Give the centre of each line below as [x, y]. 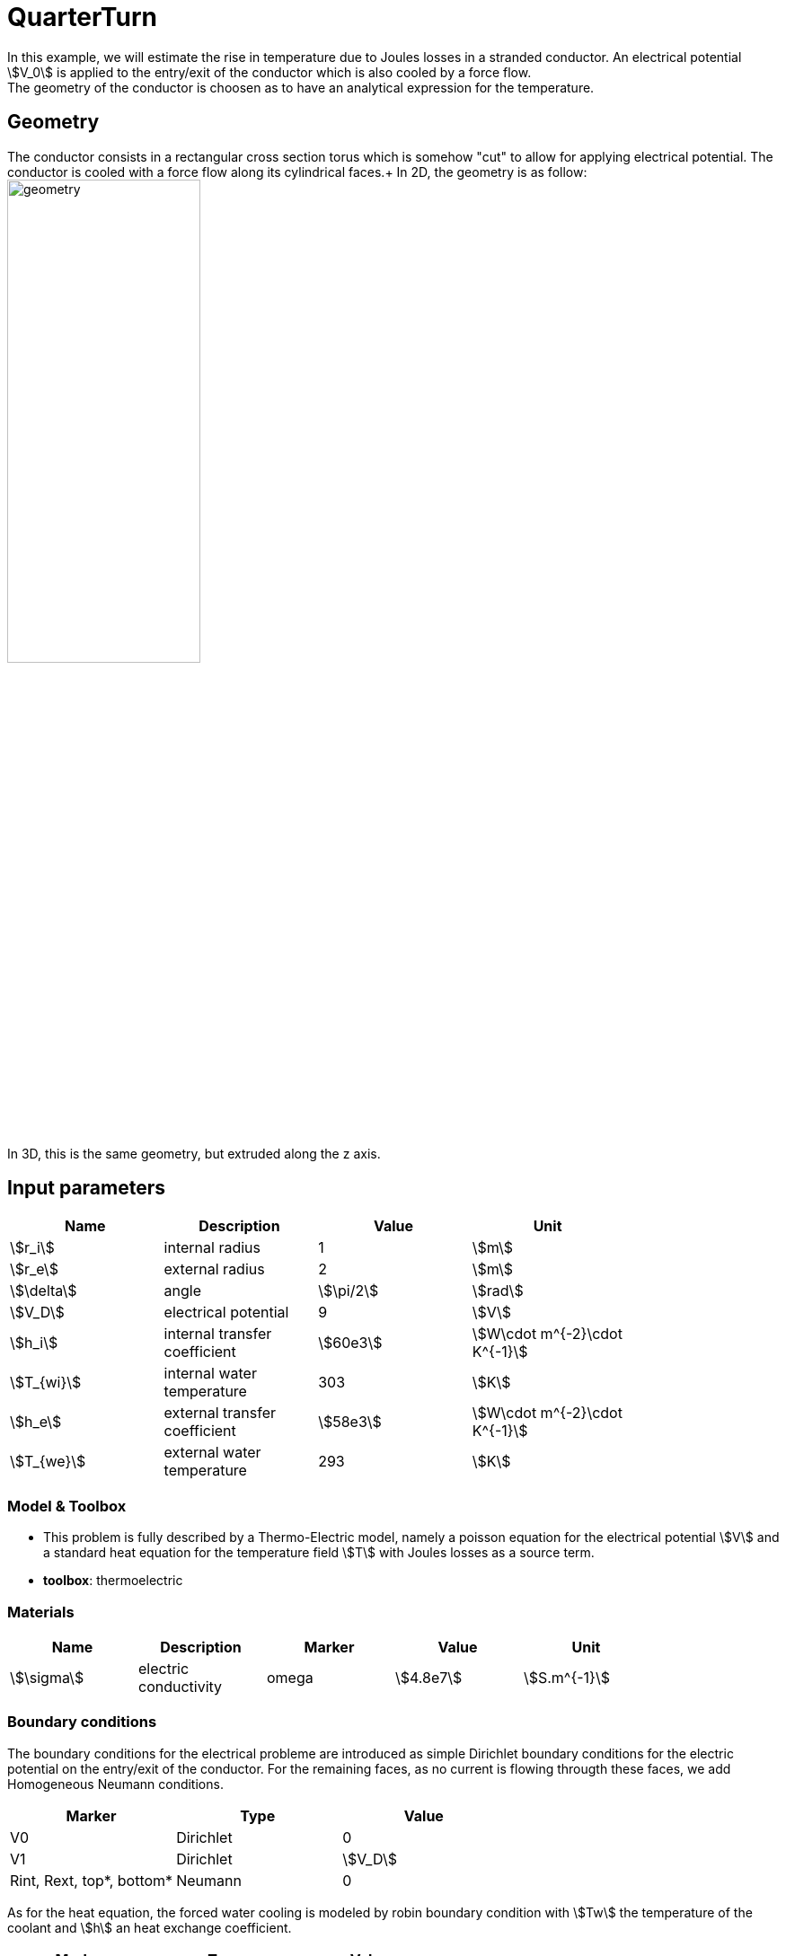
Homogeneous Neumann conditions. [115, 1784]
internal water [210, 1374]
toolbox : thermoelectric [113, 1581]
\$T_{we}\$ [48, 1462]
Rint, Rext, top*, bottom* [92, 1880]
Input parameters [87, 1188]
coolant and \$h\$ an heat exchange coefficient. [150, 1927]
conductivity [180, 1686]
